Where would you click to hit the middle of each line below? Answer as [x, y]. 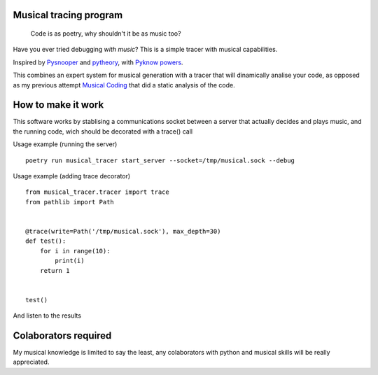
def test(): [46, 241]
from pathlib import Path [70, 202]
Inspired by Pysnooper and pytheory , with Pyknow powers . [98, 62]
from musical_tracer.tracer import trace [97, 192]
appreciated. [31, 362]
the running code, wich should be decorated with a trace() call [103, 131]
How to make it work [58, 105]
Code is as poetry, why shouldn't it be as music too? [106, 34]
